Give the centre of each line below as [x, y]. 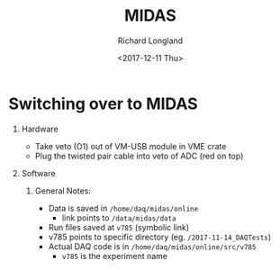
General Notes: [63, 191]
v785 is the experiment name [115, 256]
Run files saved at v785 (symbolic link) [119, 227]
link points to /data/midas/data [119, 218]
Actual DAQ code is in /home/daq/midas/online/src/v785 [152, 246]
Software [38, 173]
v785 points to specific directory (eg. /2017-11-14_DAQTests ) [160, 237]
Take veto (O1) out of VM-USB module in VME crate [131, 146]
